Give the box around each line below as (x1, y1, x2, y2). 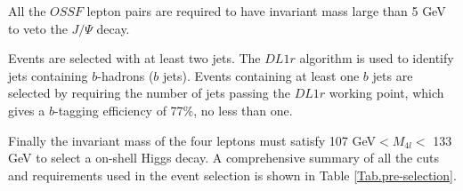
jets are (372, 66, 413, 84)
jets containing (8, 66, 88, 84)
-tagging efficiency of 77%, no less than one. (53, 100, 293, 119)
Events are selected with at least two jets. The (8, 49, 261, 68)
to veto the (8, 19, 68, 37)
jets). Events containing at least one (163, 66, 360, 84)
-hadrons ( (97, 66, 154, 84)
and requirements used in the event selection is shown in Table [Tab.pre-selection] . (8, 165, 457, 184)
